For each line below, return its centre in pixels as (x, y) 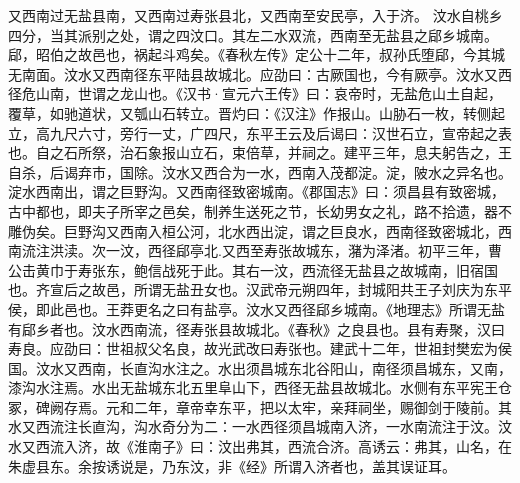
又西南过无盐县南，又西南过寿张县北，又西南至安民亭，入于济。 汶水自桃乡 (255, 15)
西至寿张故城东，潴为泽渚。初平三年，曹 (368, 250)
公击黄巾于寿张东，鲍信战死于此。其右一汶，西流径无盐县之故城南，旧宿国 (253, 269)
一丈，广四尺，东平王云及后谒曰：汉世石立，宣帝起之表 (329, 132)
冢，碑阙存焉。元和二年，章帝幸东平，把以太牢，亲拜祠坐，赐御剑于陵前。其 (260, 406)
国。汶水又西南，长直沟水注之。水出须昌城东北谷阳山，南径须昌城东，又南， (260, 367)
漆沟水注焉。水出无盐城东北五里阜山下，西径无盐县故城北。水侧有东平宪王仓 (260, 387)
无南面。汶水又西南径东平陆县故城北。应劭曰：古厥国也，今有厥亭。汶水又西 (260, 73)
